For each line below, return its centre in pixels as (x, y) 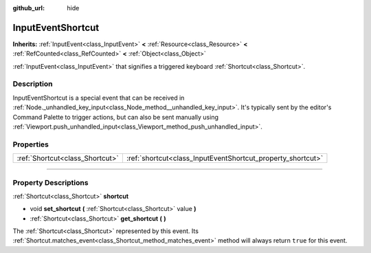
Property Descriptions (50, 182)
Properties (31, 144)
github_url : (29, 8)
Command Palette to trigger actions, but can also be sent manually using (116, 117)
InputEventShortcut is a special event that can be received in (99, 98)
